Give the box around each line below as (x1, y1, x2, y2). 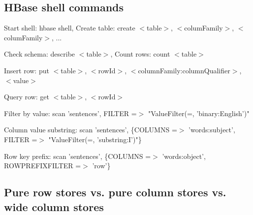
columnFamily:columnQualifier (138, 65, 230, 75)
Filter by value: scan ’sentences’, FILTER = (4, 108, 137, 118)
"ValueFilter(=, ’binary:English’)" (148, 108, 250, 118)
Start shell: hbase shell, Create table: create (4, 23, 135, 33)
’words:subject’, (189, 124, 235, 135)
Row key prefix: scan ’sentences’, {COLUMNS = (4, 151, 151, 161)
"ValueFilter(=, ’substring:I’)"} (48, 134, 142, 144)
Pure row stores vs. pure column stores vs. (4, 184, 226, 200)
